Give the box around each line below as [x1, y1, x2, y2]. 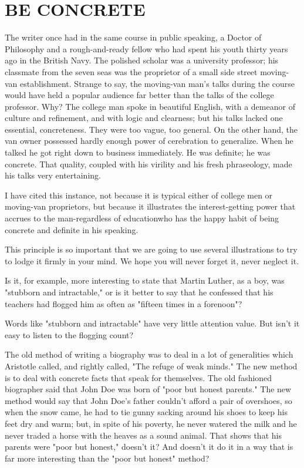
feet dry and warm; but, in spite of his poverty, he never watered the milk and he [5, 417, 297, 429]
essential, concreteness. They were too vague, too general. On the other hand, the [5, 123, 298, 135]
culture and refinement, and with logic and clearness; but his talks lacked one [5, 112, 283, 124]
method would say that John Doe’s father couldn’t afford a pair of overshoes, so [5, 394, 292, 406]
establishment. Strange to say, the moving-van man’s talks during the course [20, 77, 295, 89]
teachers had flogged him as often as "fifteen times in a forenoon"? [5, 297, 242, 309]
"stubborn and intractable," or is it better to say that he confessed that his [5, 286, 273, 298]
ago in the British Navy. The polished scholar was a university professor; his [5, 54, 279, 66]
